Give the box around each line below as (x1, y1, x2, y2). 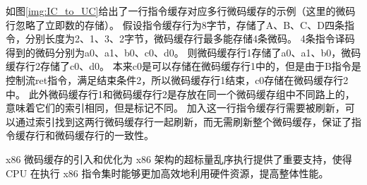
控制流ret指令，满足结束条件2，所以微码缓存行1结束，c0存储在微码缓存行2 (6, 72, 349, 87)
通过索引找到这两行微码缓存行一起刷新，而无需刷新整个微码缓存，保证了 (15, 114, 351, 129)
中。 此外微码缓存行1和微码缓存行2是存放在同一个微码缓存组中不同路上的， (6, 86, 355, 101)
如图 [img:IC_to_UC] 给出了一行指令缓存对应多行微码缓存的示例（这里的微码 (6, 4, 356, 18)
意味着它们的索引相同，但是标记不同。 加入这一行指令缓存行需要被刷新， (6, 100, 345, 115)
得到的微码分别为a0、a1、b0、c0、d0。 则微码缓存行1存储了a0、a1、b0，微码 (6, 44, 361, 59)
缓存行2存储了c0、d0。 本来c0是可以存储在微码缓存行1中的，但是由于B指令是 (6, 59, 361, 73)
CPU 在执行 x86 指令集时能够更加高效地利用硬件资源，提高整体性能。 (6, 165, 329, 180)
